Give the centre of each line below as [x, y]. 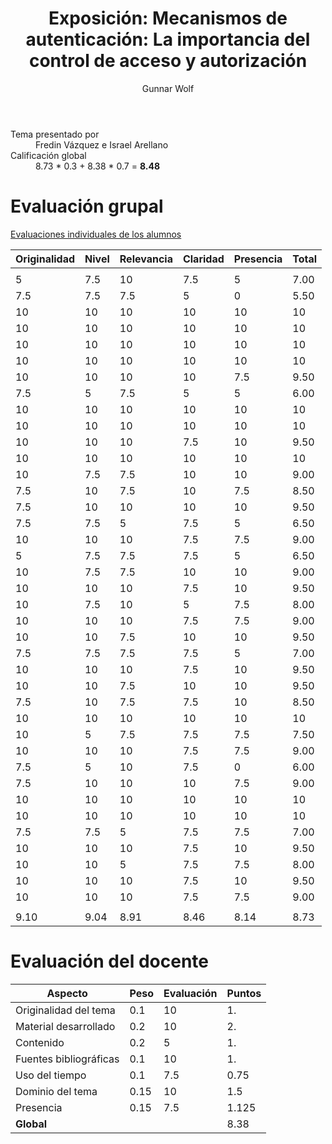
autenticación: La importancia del [168, 39]
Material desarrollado [65, 1026]
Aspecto [67, 993]
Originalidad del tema [65, 1010]
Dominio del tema [56, 1091]
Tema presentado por [55, 134]
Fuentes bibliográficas [67, 1059]
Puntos [244, 993]
